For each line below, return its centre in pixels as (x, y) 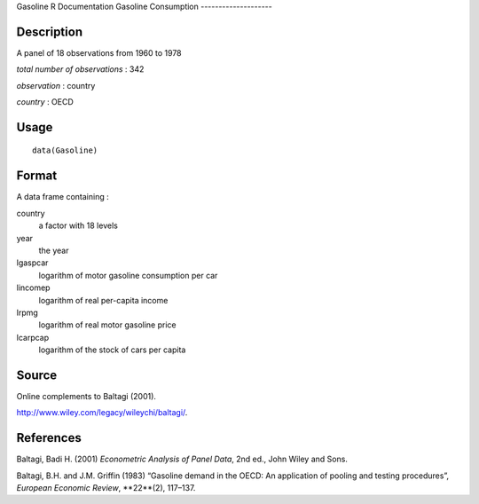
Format (37, 176)
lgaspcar (32, 263)
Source (37, 375)
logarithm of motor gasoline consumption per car (128, 275)
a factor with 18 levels (79, 225)
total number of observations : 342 (80, 69)
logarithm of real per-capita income (103, 300)
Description (50, 31)
